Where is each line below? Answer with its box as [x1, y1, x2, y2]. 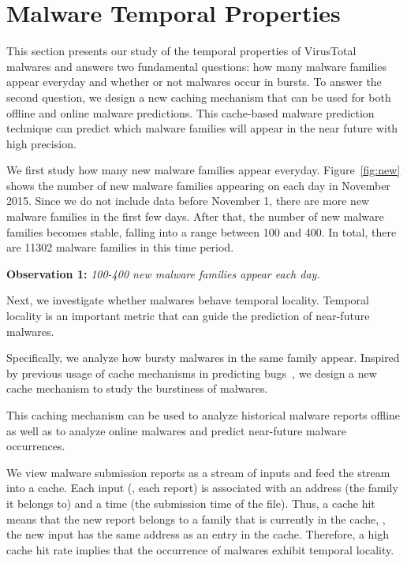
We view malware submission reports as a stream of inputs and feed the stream [6, 464, 390, 480]
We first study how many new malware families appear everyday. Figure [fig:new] [6, 162, 401, 178]
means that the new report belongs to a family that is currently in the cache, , [6, 510, 386, 527]
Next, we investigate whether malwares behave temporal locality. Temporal [6, 292, 369, 308]
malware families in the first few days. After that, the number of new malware [6, 208, 384, 225]
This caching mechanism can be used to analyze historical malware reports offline [6, 407, 401, 423]
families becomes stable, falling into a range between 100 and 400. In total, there [6, 223, 397, 240]
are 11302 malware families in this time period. [6, 239, 234, 255]
